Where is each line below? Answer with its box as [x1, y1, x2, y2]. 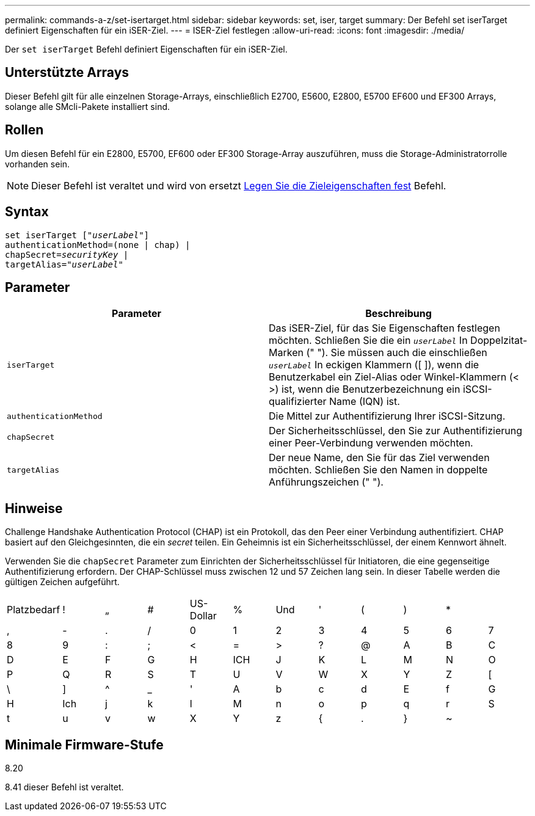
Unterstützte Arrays [5, 65, 129, 81]
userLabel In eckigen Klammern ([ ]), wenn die [269, 359, 479, 371]
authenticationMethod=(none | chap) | [5, 239, 191, 250]
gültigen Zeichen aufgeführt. [5, 577, 120, 588]
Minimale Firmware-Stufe [5, 737, 164, 752]
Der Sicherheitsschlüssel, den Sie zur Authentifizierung [269, 424, 523, 437]
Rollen [5, 122, 44, 138]
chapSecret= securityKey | [5, 249, 129, 260]
